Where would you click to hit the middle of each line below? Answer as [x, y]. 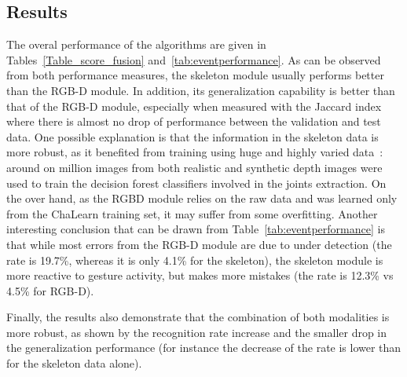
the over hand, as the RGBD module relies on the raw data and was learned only [202, 198]
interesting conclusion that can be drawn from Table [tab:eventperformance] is [196, 229]
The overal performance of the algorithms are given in [136, 44]
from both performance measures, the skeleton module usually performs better [195, 75]
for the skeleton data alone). [74, 363]
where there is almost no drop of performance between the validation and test [194, 121]
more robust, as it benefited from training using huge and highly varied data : [195, 152]
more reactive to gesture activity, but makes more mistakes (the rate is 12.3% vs [200, 275]
